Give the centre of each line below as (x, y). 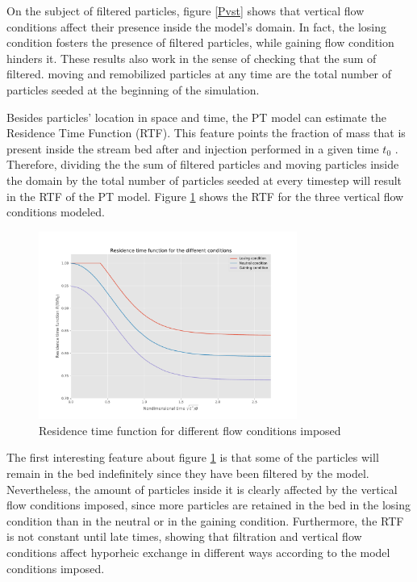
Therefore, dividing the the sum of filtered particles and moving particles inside (203, 164)
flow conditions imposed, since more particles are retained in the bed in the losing (209, 505)
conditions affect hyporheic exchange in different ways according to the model (198, 552)
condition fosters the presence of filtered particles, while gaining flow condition (200, 42)
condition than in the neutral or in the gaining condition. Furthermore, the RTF (205, 520)
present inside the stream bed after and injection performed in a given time (193, 148)
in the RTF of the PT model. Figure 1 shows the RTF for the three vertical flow (205, 196)
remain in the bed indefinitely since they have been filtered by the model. (188, 473)
